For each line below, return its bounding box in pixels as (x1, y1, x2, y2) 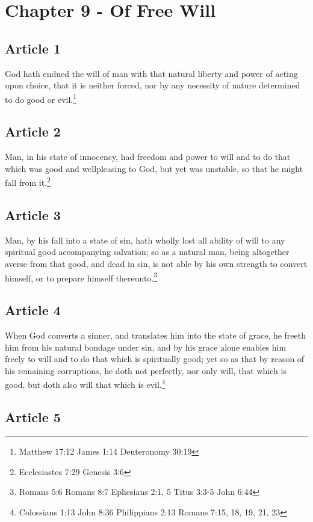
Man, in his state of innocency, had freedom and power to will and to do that (5, 150, 291, 163)
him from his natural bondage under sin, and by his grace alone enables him (5, 340, 287, 353)
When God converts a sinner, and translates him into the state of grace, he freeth (5, 329, 306, 342)
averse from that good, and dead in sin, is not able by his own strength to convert (5, 257, 308, 270)
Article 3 (5, 206, 61, 224)
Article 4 (5, 301, 61, 319)
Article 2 (5, 122, 61, 141)
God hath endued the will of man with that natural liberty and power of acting (5, 67, 298, 79)
